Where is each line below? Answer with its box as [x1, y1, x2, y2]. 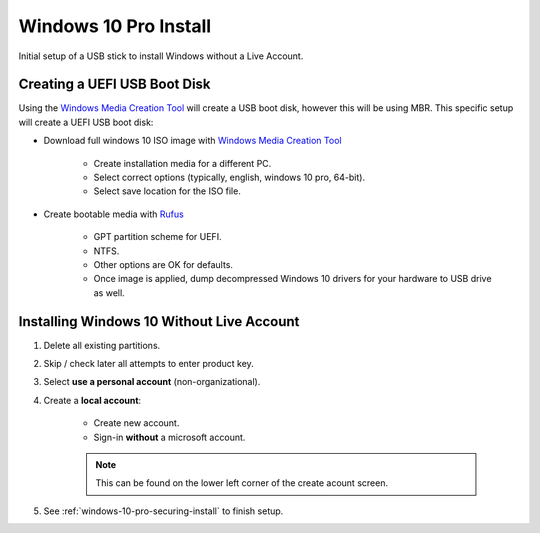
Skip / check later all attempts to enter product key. [43, 358, 254, 370]
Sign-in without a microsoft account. [93, 431, 246, 443]
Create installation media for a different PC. [93, 157, 272, 169]
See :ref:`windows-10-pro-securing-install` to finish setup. [43, 505, 284, 517]
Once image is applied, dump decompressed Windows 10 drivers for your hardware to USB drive [93, 273, 492, 285]
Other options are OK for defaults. [93, 258, 234, 270]
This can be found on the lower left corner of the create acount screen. [95, 477, 389, 489]
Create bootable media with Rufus [43, 208, 184, 220]
